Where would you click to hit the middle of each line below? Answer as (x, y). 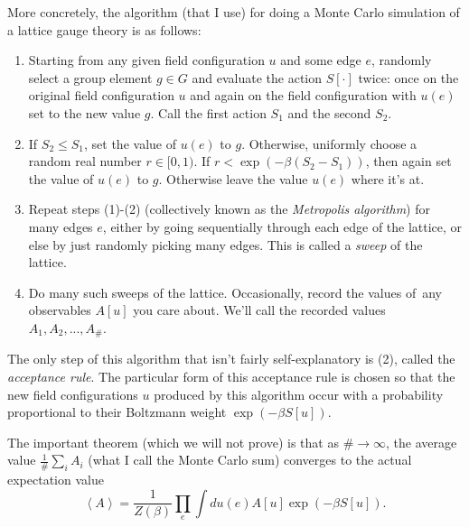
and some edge (321, 60)
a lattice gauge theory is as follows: (104, 29)
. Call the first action (208, 112)
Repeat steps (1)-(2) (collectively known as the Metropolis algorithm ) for (229, 209)
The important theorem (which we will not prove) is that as (173, 442)
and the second (329, 112)
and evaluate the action (257, 77)
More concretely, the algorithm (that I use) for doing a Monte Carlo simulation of (234, 12)
